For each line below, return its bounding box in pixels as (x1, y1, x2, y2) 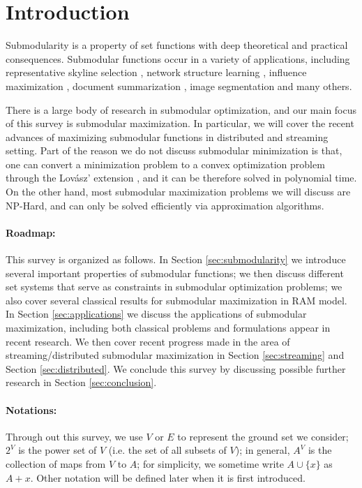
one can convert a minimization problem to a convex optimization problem (6, 156, 325, 171)
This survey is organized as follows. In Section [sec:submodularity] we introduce (6, 252, 346, 267)
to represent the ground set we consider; (177, 429, 349, 443)
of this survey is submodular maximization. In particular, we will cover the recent (6, 116, 354, 131)
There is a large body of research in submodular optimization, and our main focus (6, 102, 357, 117)
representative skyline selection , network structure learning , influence (6, 65, 307, 80)
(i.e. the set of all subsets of (108, 443, 227, 457)
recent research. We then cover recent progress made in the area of (6, 334, 290, 348)
